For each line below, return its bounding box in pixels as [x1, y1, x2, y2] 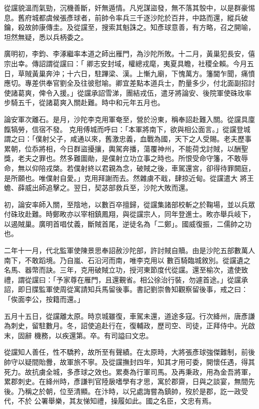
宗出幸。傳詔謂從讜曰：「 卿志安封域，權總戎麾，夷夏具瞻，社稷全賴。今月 [4, 58, 247, 68]
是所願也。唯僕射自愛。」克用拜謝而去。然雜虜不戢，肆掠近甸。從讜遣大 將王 [4, 172, 254, 183]
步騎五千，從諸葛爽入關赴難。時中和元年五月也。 [4, 97, 164, 108]
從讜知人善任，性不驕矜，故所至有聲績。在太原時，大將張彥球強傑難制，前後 [4, 347, 255, 357]
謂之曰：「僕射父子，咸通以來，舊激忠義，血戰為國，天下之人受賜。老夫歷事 [4, 134, 252, 144]
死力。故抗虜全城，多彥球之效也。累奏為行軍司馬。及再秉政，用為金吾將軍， [4, 366, 255, 377]
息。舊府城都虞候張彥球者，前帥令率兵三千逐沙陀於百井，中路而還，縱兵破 [4, 12, 248, 22]
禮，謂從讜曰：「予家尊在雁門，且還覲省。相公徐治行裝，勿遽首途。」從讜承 [4, 274, 248, 284]
